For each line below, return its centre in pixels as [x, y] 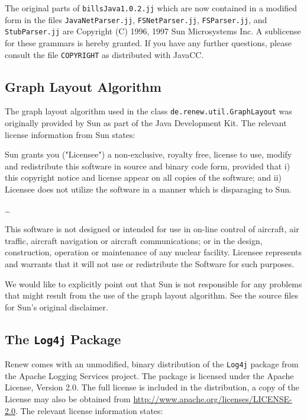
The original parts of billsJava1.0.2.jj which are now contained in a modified [151, 8]
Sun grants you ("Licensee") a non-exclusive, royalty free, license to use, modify [148, 154]
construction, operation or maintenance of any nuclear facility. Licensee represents [153, 252]
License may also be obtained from [68, 399]
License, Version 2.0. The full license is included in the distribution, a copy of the [152, 387]
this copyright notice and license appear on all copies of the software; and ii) [143, 177]
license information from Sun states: [70, 134]
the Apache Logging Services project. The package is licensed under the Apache [149, 375]
